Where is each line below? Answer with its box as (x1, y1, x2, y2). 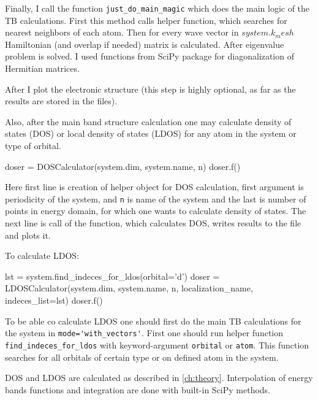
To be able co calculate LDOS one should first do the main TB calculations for (5, 314, 301, 327)
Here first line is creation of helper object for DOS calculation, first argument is (5, 180, 304, 193)
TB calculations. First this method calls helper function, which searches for (5, 13, 287, 26)
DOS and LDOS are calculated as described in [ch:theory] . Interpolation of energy (5, 371, 313, 384)
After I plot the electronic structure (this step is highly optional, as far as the (5, 82, 296, 95)
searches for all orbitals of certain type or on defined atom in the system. (5, 350, 279, 363)
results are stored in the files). (5, 94, 118, 107)
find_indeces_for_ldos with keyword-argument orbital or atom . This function (5, 338, 309, 351)
